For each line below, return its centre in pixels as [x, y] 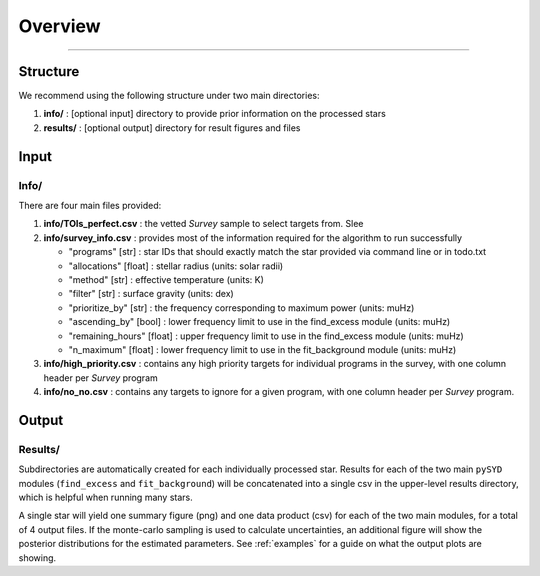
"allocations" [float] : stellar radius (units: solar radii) [176, 266]
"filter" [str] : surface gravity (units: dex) [151, 294]
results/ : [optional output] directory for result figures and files [172, 127]
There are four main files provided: [90, 205]
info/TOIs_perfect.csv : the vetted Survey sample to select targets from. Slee [203, 224]
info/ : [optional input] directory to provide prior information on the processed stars [215, 114]
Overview [59, 26]
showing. [37, 557]
